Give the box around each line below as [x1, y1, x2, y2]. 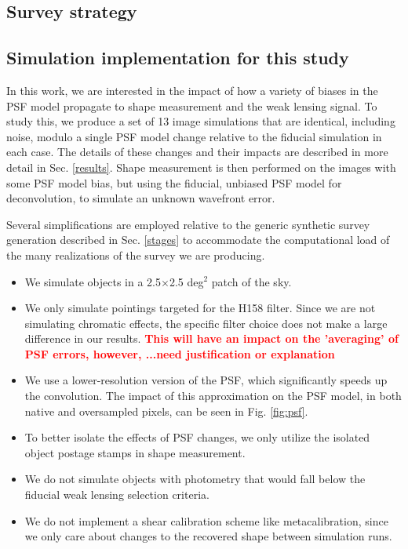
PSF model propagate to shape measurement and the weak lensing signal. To [6, 97, 377, 114]
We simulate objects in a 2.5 [24, 273, 161, 289]
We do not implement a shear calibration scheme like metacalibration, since [24, 512, 388, 529]
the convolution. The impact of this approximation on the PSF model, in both [24, 387, 402, 404]
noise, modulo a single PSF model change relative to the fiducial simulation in [6, 128, 382, 144]
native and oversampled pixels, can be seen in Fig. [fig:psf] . [24, 402, 308, 419]
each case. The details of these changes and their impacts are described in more [6, 144, 388, 160]
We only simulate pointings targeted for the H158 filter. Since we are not [24, 300, 376, 316]
